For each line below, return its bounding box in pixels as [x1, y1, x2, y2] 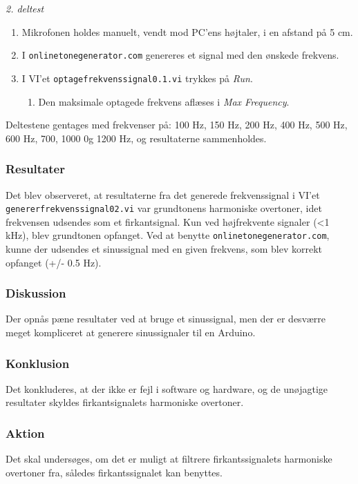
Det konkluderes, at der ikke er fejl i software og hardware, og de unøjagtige [6, 381, 328, 396]
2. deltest [6, 1, 44, 15]
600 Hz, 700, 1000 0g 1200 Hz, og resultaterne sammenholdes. [6, 130, 267, 145]
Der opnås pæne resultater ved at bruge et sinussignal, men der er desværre [6, 311, 326, 326]
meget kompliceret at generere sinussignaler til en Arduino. [6, 325, 256, 339]
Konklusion [6, 354, 70, 371]
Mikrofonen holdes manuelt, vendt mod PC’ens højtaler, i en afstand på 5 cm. [21, 24, 353, 39]
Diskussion [6, 284, 66, 302]
